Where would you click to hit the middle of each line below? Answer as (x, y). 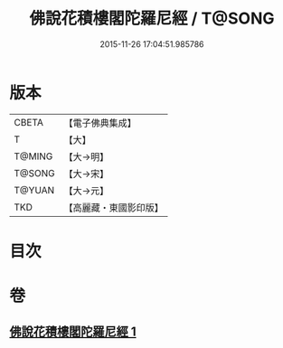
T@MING (33, 156)
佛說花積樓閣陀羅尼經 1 (73, 332)
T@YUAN (34, 190)
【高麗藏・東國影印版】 (114, 207)
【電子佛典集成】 (100, 123)
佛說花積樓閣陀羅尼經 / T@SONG (152, 19)
